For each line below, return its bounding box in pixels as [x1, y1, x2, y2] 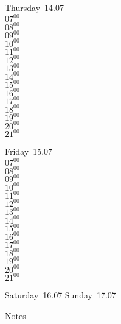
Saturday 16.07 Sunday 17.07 [5, 289, 116, 301]
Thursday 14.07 [5, 1, 64, 13]
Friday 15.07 [5, 145, 53, 158]
